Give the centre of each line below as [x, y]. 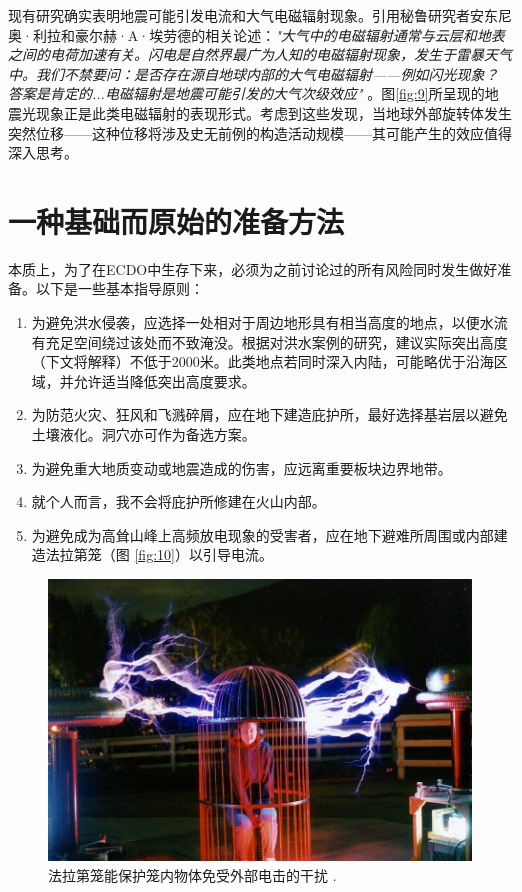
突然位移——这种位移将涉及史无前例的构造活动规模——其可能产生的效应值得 [260, 132]
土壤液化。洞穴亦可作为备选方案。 [143, 434]
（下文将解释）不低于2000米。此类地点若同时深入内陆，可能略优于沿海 [262, 361]
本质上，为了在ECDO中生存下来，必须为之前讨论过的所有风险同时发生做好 [253, 268]
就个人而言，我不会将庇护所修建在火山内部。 [178, 501]
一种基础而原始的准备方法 [176, 220]
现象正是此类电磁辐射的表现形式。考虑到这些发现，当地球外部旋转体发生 [273, 112]
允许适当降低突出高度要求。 [164, 380]
